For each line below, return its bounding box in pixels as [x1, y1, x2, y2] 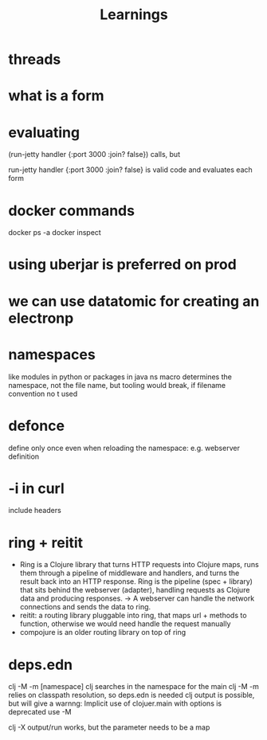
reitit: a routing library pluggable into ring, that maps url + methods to [19, 611, 247, 621]
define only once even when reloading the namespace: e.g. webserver [8, 443, 241, 452]
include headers [8, 506, 61, 515]
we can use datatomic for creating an [8, 292, 260, 310]
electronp [8, 309, 74, 327]
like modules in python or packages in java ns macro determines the [8, 372, 233, 382]
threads [8, 50, 61, 69]
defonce [8, 417, 65, 435]
